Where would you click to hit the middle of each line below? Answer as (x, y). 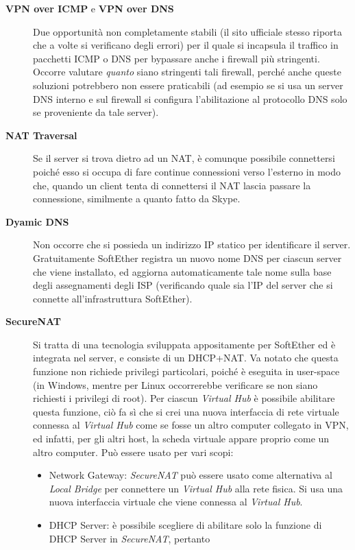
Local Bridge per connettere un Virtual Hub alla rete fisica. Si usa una (196, 488)
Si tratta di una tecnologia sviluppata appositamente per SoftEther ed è (184, 344)
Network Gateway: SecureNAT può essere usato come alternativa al (191, 475)
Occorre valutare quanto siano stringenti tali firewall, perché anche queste (187, 72)
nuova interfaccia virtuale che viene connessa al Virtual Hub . (176, 502)
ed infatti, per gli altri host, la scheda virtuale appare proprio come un (181, 439)
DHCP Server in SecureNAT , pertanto (130, 538)
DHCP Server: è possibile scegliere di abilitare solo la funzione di (185, 525)
